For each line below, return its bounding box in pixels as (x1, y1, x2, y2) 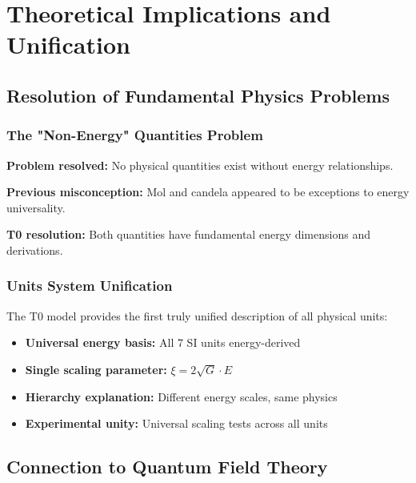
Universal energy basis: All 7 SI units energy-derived (25, 334, 301, 351)
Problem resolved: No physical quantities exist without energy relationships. (6, 156, 394, 173)
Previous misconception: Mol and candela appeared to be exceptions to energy (6, 183, 410, 200)
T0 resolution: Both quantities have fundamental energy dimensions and (6, 226, 370, 243)
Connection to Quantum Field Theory (6, 454, 328, 479)
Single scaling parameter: (25, 360, 167, 377)
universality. (6, 199, 66, 215)
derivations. (6, 241, 63, 258)
